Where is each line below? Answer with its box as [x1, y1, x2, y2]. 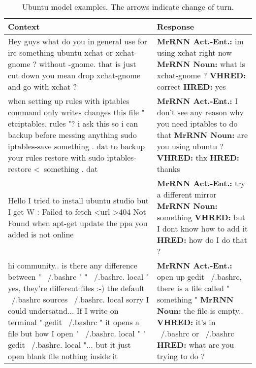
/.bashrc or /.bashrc [160, 328, 234, 339]
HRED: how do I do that [157, 234, 247, 245]
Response [157, 21, 194, 32]
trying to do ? [157, 350, 205, 362]
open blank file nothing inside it [8, 350, 118, 362]
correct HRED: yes [157, 81, 226, 92]
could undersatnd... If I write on [8, 305, 119, 316]
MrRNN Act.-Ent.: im [157, 35, 244, 47]
